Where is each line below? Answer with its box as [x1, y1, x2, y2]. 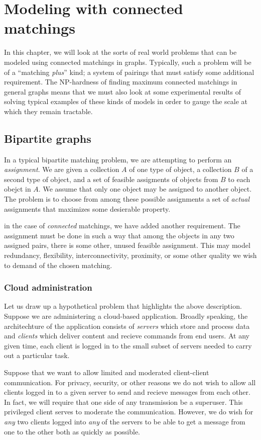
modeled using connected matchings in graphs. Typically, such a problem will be [4, 56, 251, 67]
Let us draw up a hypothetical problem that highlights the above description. [4, 301, 242, 311]
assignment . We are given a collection [4, 164, 119, 174]
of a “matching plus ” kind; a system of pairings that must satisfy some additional [4, 66, 254, 77]
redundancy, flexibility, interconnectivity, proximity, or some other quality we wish [4, 250, 257, 260]
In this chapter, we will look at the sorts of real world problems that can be [4, 47, 237, 57]
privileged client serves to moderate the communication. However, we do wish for [4, 406, 253, 417]
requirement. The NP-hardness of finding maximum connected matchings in [4, 76, 237, 87]
